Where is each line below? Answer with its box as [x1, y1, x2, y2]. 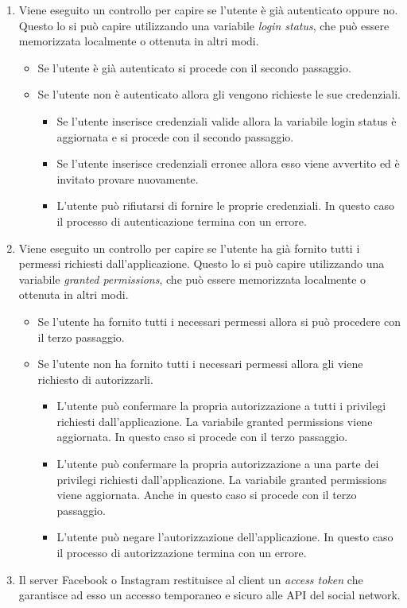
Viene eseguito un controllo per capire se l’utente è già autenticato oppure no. [18, 2, 398, 17]
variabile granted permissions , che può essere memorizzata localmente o [18, 270, 366, 287]
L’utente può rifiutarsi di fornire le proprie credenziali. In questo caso [56, 197, 395, 214]
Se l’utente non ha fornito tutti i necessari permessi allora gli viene [37, 355, 363, 372]
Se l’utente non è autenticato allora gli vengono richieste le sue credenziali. [37, 86, 401, 103]
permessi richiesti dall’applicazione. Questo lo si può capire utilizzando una [18, 255, 385, 272]
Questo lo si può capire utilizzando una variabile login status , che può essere [18, 17, 390, 33]
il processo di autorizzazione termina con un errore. [56, 544, 307, 561]
